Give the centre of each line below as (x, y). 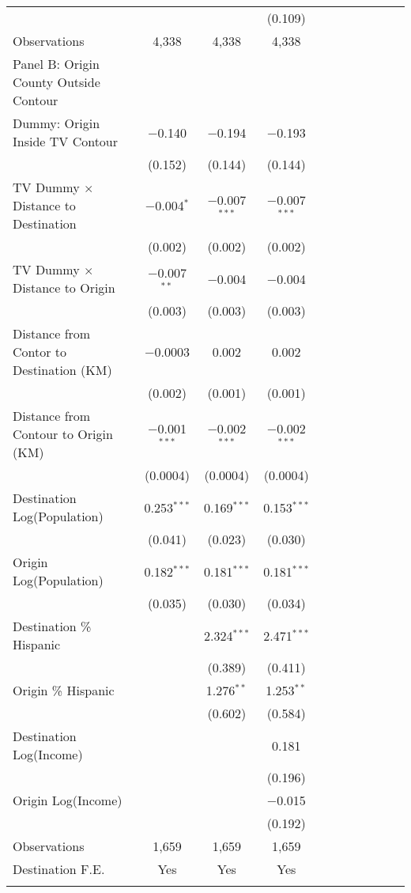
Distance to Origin (64, 288)
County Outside (57, 82)
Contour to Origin (63, 434)
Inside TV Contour (66, 141)
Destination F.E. (59, 869)
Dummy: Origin (57, 123)
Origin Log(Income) (68, 800)
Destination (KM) (62, 370)
